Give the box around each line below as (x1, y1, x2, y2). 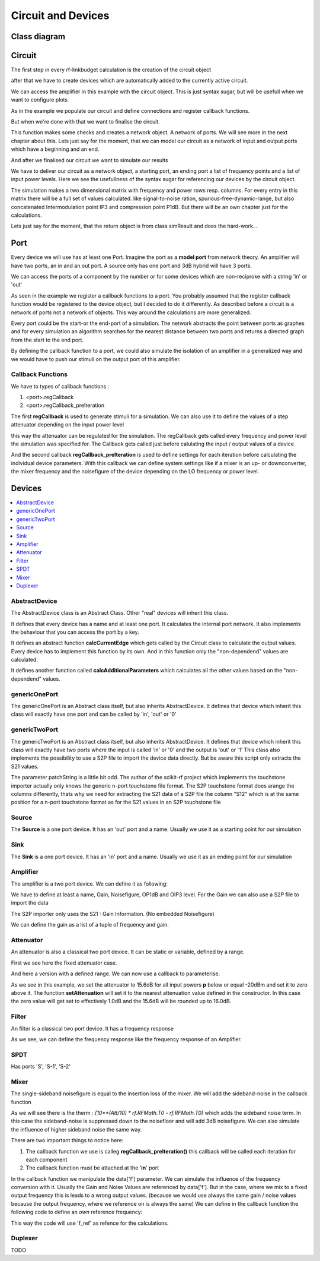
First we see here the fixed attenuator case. (11, 959, 117, 966)
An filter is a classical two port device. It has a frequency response (11, 1025, 174, 1032)
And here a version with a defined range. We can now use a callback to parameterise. (11, 970, 220, 977)
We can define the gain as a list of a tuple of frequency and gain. (11, 921, 169, 928)
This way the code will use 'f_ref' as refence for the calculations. (11, 1219, 169, 1227)
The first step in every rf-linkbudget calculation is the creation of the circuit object (11, 66, 212, 74)
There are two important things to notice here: (11, 1137, 124, 1144)
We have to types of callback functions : (11, 383, 110, 390)
